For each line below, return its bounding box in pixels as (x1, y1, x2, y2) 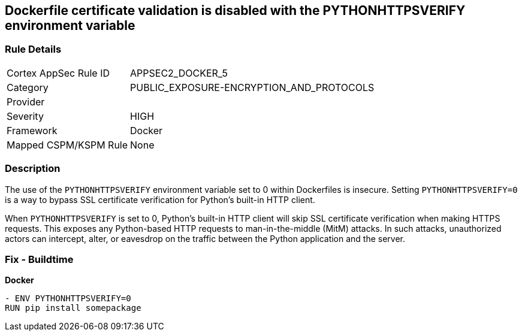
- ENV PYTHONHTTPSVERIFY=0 (5, 293, 131, 304)
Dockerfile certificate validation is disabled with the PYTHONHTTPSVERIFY (5, 3, 466, 18)
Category (7, 81, 49, 93)
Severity (7, 110, 44, 122)
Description (5, 162, 61, 175)
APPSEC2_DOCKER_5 (130, 66, 228, 79)
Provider (7, 95, 45, 108)
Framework (7, 124, 58, 137)
